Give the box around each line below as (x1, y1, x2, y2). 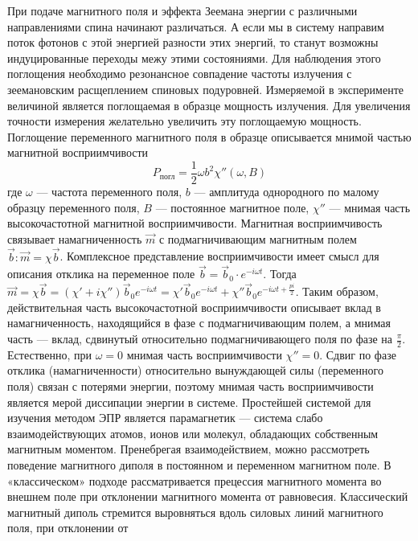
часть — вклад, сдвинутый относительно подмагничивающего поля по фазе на (7, 330, 393, 346)
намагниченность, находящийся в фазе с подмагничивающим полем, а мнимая (7, 314, 391, 331)
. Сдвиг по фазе (319, 346, 396, 363)
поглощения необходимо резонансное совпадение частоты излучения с (7, 65, 352, 82)
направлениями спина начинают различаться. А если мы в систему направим (7, 18, 384, 35)
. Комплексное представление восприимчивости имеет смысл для (59, 248, 379, 264)
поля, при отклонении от (7, 519, 129, 536)
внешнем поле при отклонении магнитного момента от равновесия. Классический (7, 488, 408, 505)
